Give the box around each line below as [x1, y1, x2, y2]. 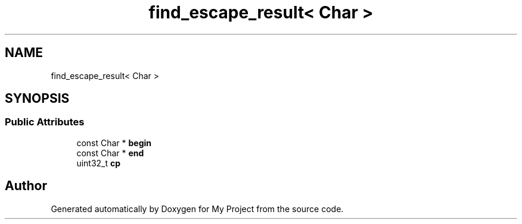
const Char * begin [76, 137, 152, 148]
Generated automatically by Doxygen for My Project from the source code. [51, 203, 344, 214]
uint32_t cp [76, 157, 121, 168]
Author [5, 178, 47, 194]
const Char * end [76, 147, 144, 158]
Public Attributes [5, 116, 85, 128]
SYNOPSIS [5, 91, 70, 106]
